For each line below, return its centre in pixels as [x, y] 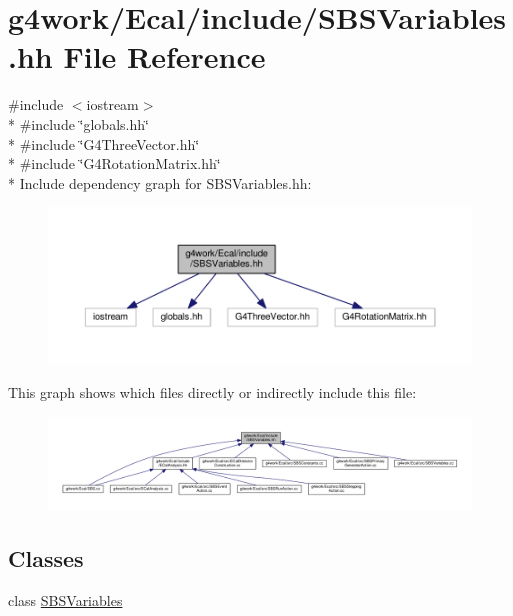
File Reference [164, 56]
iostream [112, 104]
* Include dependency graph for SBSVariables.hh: [160, 182]
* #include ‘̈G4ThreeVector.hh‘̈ [104, 143]
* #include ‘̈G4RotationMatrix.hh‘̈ [114, 163]
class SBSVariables [65, 600]
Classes [46, 558]
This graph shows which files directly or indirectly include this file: [212, 392]
